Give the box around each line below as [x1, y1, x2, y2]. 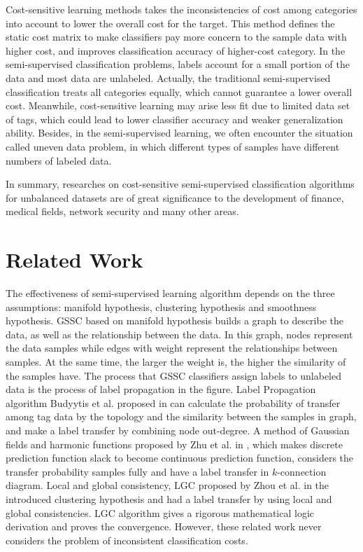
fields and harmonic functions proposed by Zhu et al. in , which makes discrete [6, 436, 343, 451]
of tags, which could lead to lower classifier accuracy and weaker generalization [6, 111, 343, 126]
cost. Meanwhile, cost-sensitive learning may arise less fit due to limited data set [6, 98, 350, 113]
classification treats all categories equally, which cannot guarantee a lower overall [6, 84, 353, 99]
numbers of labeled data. [6, 153, 112, 167]
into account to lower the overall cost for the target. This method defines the [6, 15, 335, 30]
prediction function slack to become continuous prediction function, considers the [6, 450, 354, 465]
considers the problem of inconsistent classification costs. [6, 532, 248, 547]
